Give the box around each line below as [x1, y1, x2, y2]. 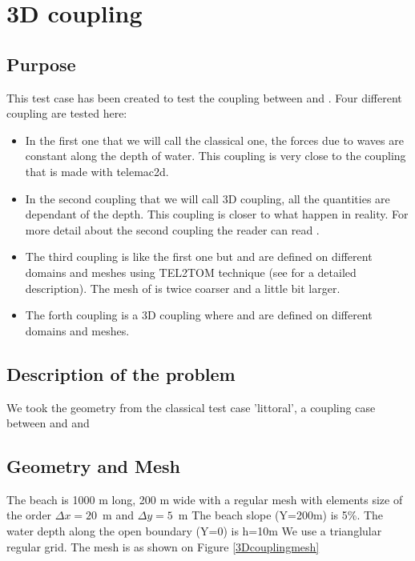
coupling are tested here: [6, 105, 127, 122]
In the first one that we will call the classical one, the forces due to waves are [25, 131, 404, 148]
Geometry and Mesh [6, 454, 181, 479]
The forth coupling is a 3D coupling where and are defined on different [25, 307, 373, 323]
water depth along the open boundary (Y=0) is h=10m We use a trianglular [6, 523, 382, 539]
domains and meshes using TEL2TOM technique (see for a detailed [25, 263, 357, 280]
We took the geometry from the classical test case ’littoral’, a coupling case [6, 399, 376, 415]
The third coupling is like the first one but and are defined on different [25, 248, 373, 265]
